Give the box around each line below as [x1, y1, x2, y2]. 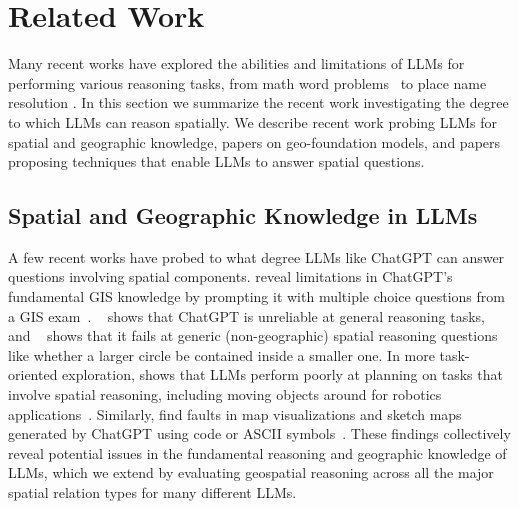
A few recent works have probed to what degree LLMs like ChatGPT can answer [8, 246, 505, 267]
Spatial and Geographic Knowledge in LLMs [8, 200, 478, 231]
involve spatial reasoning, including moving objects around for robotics [8, 384, 442, 405]
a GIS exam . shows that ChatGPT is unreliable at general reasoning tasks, [8, 305, 485, 326]
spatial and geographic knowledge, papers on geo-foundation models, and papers [8, 131, 501, 152]
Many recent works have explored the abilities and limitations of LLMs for [8, 53, 465, 74]
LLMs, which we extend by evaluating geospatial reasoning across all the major [8, 462, 494, 483]
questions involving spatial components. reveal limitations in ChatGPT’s [8, 266, 453, 287]
